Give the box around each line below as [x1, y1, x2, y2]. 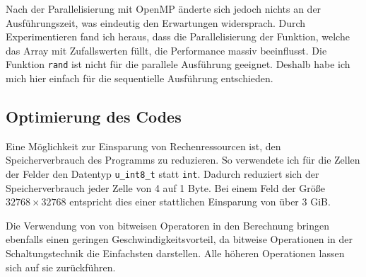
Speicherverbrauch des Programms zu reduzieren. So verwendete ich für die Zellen [6, 152, 360, 167]
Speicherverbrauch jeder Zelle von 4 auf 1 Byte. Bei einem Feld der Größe [6, 180, 326, 195]
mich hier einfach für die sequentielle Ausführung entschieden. [6, 71, 273, 86]
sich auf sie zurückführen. [6, 259, 116, 274]
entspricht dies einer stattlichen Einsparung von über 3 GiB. [69, 194, 331, 209]
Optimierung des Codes [6, 106, 182, 128]
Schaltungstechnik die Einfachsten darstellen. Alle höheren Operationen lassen [6, 246, 345, 261]
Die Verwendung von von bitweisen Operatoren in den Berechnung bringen [6, 217, 330, 232]
